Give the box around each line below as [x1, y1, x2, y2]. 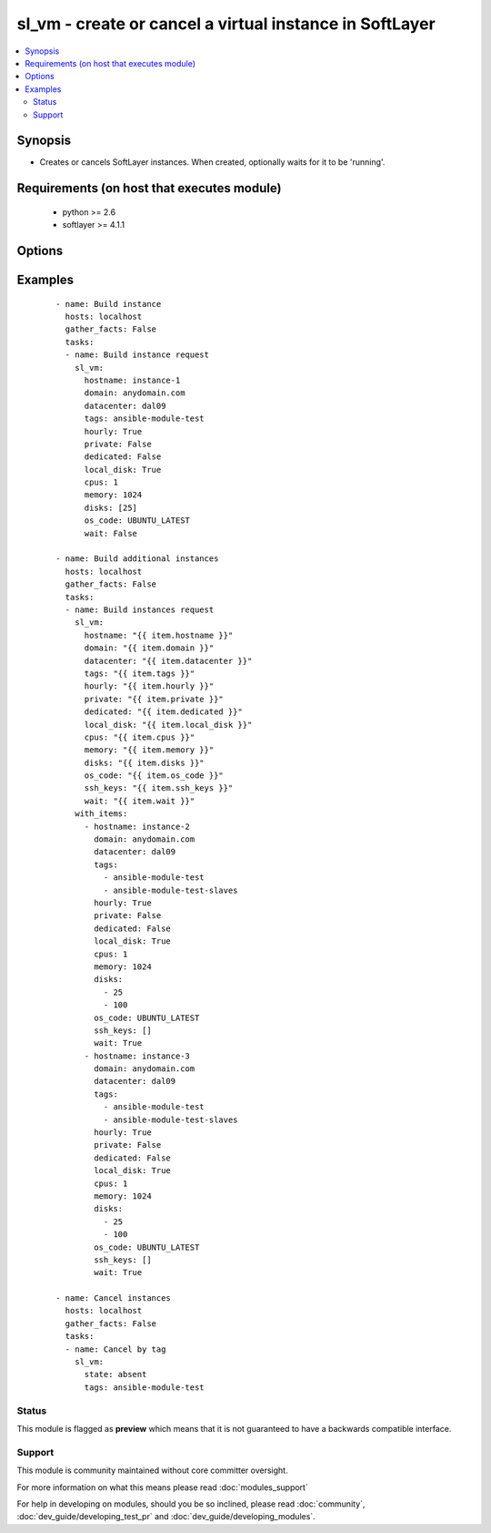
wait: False [84, 528, 138, 538]
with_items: [74, 809, 128, 819]
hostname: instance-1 [84, 374, 181, 385]
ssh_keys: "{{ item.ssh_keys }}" [84, 783, 234, 793]
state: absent [84, 1369, 147, 1380]
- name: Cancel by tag [65, 1344, 166, 1354]
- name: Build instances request [65, 605, 215, 615]
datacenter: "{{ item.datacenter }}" [84, 656, 253, 666]
